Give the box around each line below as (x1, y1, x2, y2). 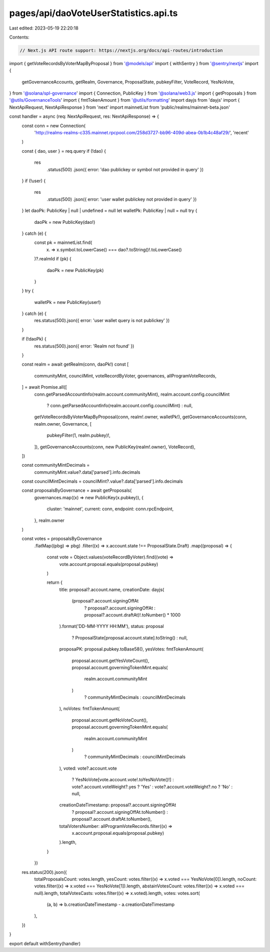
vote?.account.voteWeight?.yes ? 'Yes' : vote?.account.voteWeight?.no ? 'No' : (71, 784, 232, 790)
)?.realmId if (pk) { (34, 256, 72, 262)
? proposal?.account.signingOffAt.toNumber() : (71, 809, 168, 815)
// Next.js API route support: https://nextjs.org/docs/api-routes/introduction (19, 48, 223, 53)
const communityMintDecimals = (21, 462, 90, 468)
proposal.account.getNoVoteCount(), (71, 717, 148, 723)
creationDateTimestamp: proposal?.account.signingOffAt (59, 802, 176, 808)
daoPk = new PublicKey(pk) (46, 267, 104, 273)
